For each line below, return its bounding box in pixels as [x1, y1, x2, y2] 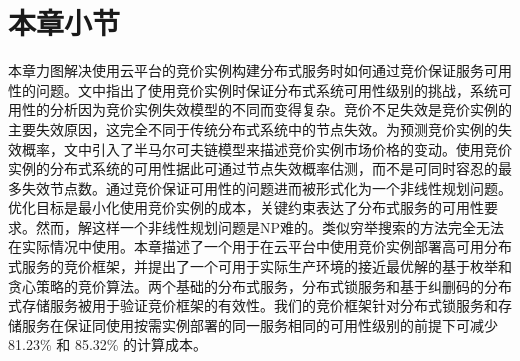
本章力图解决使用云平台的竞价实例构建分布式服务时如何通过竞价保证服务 [8, 60, 484, 81]
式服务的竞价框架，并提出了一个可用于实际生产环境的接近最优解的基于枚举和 [8, 256, 512, 277]
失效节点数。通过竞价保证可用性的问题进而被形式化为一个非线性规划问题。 [21, 177, 512, 198]
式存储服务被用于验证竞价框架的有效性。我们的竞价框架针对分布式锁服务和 [8, 295, 498, 316]
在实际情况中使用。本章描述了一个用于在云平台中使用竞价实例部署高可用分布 [8, 236, 512, 257]
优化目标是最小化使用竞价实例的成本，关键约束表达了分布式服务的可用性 [8, 197, 484, 218]
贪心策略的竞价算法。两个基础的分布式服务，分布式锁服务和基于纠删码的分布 [8, 275, 512, 296]
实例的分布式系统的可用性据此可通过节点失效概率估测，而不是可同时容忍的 [8, 158, 498, 179]
